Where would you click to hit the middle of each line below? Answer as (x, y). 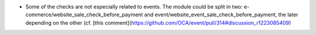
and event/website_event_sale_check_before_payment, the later (221, 15)
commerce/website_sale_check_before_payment (84, 15)
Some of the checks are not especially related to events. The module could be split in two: (134, 7)
